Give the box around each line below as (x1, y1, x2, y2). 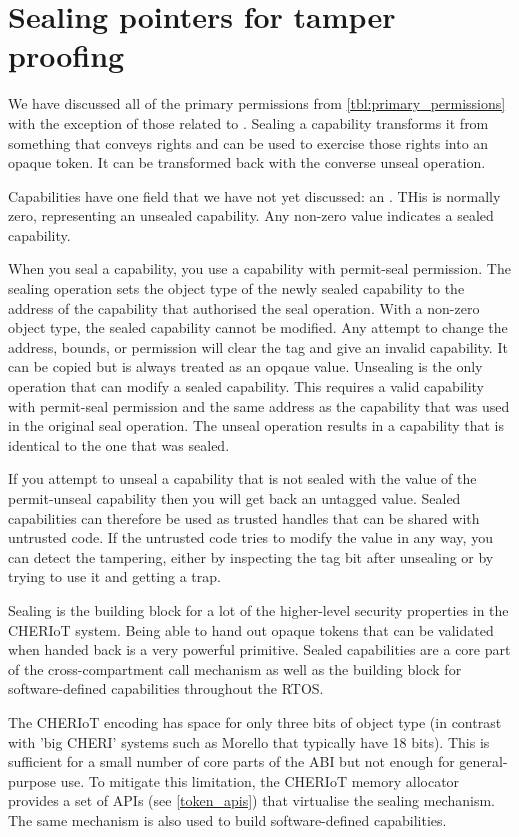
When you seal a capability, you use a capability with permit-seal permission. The (8, 258, 511, 279)
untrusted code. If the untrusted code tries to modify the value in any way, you (8, 527, 493, 548)
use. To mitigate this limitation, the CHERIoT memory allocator (60, 770, 460, 791)
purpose (8, 770, 56, 791)
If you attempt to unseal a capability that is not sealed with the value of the (8, 468, 477, 489)
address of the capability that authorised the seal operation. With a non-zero (8, 297, 480, 318)
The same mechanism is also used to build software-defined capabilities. (8, 809, 447, 830)
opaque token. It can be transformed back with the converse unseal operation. (8, 152, 486, 173)
